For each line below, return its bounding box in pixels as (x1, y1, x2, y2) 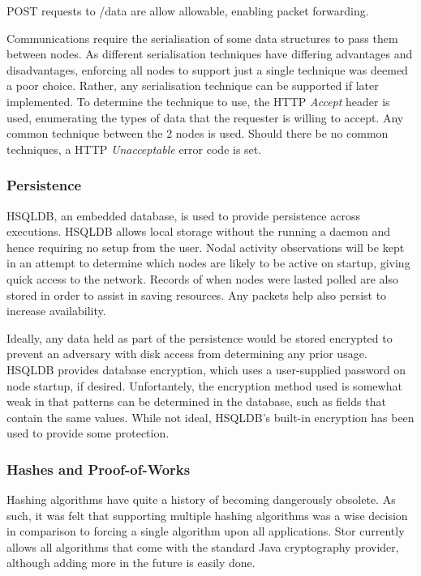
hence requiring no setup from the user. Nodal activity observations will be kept (6, 238, 405, 255)
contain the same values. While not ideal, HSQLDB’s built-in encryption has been (6, 408, 415, 425)
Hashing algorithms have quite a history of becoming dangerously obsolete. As (6, 491, 396, 508)
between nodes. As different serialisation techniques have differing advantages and (6, 45, 413, 62)
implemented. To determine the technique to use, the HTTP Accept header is (6, 92, 390, 109)
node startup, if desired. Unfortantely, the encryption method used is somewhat (6, 377, 402, 394)
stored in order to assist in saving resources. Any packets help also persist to (6, 286, 387, 303)
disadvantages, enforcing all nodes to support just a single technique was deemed (6, 61, 408, 78)
